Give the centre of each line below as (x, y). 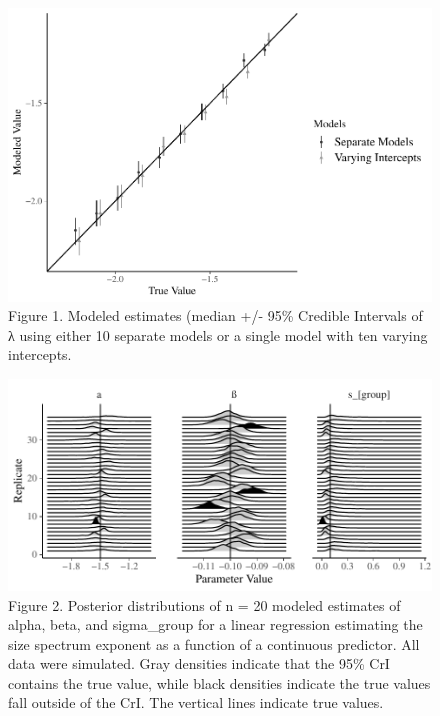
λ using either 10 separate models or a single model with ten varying (218, 334)
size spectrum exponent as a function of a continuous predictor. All (214, 643)
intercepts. (40, 354)
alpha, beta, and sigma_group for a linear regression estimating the (215, 624)
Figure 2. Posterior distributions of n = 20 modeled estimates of (204, 604)
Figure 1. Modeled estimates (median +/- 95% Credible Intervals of (215, 315)
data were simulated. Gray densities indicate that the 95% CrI (199, 663)
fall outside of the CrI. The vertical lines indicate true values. (196, 702)
